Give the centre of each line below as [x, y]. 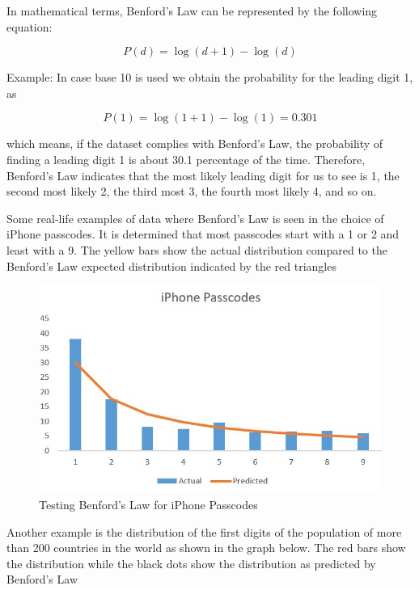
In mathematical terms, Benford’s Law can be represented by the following [192, 11]
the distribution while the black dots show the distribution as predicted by [191, 563]
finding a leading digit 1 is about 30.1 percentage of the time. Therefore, [186, 159]
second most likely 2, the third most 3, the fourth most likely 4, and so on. [192, 191]
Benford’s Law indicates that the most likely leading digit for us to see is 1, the [203, 175]
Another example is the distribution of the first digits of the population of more [204, 531]
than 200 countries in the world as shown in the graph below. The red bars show [206, 548]
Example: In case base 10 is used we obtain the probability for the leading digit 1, [210, 77]
